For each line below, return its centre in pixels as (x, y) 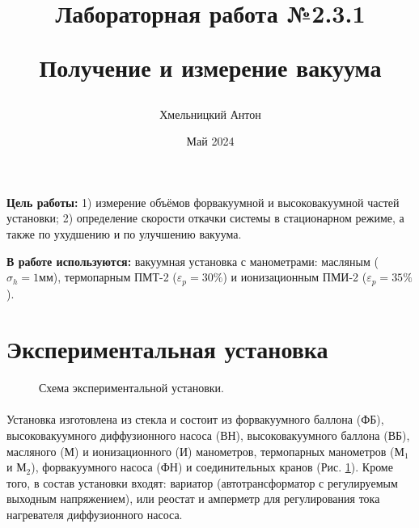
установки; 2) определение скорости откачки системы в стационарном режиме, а (205, 218)
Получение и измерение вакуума (210, 68)
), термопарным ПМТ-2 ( (115, 277)
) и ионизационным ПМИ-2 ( (295, 277)
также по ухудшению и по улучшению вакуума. (124, 233)
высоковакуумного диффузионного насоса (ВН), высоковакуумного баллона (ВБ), (208, 435)
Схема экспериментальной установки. (131, 388)
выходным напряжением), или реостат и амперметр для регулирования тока (193, 498)
